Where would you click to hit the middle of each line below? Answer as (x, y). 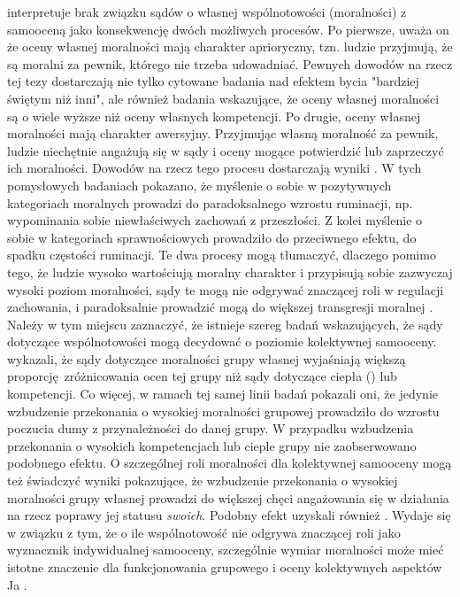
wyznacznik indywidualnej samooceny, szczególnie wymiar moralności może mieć (226, 550)
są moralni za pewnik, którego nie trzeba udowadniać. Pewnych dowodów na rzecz (230, 63)
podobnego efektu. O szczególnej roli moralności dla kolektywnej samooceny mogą (230, 463)
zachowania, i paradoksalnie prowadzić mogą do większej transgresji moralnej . (220, 307)
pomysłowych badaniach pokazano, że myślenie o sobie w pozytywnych (199, 185)
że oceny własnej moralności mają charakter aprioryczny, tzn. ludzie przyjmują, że (230, 47)
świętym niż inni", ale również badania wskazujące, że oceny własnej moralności (223, 98)
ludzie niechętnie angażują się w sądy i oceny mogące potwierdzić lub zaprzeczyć (226, 150)
